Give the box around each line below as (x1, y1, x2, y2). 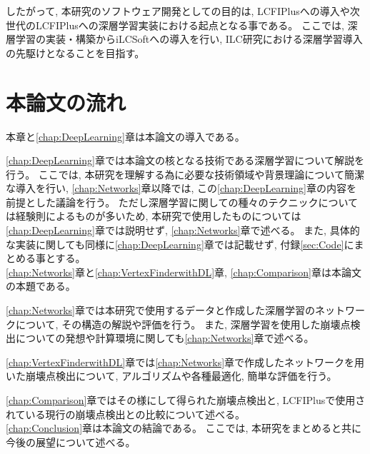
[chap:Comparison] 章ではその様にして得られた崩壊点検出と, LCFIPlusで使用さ (6, 393, 366, 407)
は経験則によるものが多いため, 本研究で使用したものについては (6, 208, 301, 223)
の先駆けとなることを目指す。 (6, 45, 145, 60)
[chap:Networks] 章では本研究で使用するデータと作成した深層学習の (6, 303, 315, 318)
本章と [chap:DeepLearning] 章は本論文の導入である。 (6, 128, 245, 143)
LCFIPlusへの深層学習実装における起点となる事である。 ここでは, (35, 17, 344, 32)
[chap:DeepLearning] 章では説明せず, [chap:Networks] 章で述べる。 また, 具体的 (6, 223, 360, 238)
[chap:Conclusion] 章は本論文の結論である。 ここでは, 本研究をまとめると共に (6, 420, 362, 435)
